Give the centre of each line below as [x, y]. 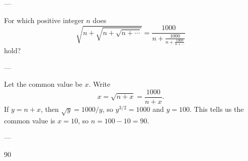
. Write [100, 84]
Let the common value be [43, 84]
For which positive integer [44, 20]
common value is [30, 120]
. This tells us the [217, 109]
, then [50, 109]
